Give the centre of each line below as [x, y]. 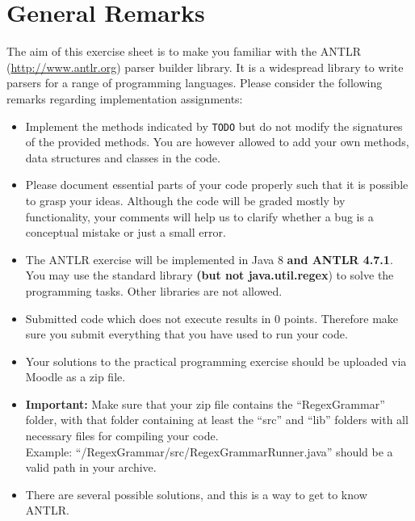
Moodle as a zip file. [75, 377]
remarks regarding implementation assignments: [125, 98]
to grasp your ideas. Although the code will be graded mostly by [185, 200]
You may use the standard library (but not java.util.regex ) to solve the [210, 275]
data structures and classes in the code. [123, 157]
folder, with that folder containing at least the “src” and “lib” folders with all [217, 420]
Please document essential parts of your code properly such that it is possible [217, 185]
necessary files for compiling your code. [122, 436]
